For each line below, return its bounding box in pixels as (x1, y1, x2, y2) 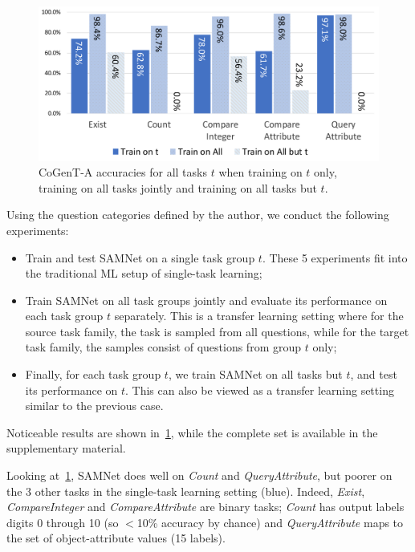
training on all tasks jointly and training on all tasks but (39, 179, 317, 196)
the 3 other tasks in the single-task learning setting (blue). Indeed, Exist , (6, 482, 365, 499)
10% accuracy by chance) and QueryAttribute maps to (136, 513, 404, 530)
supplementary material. (6, 440, 126, 457)
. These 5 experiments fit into (262, 249, 408, 266)
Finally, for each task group (25, 366, 161, 383)
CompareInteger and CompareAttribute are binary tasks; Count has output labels (6, 498, 405, 515)
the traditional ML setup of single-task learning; (25, 265, 262, 282)
